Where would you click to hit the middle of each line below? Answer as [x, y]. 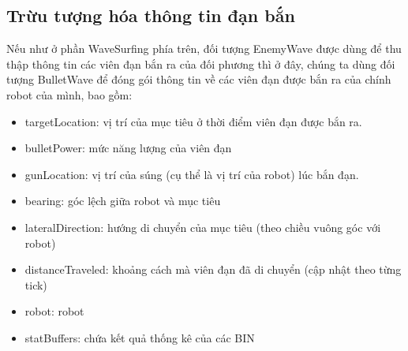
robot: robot [54, 311]
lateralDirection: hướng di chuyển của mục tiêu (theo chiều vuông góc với [203, 227]
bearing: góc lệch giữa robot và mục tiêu [123, 201]
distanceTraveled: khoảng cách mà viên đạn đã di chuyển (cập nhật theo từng [213, 269]
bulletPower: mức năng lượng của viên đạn [128, 148]
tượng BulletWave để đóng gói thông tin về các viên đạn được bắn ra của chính [199, 79]
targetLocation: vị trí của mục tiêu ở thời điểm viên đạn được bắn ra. [193, 121]
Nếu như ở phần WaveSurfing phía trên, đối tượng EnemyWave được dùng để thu [204, 49]
